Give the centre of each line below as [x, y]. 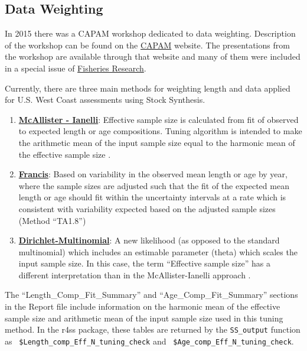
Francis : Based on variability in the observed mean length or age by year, [153, 174]
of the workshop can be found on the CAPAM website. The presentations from [147, 45]
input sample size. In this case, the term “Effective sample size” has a [144, 263]
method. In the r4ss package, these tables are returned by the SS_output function [153, 329]
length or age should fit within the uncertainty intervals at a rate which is [152, 197]
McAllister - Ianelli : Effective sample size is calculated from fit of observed [159, 119]
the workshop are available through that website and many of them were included [153, 56]
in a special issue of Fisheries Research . [76, 68]
